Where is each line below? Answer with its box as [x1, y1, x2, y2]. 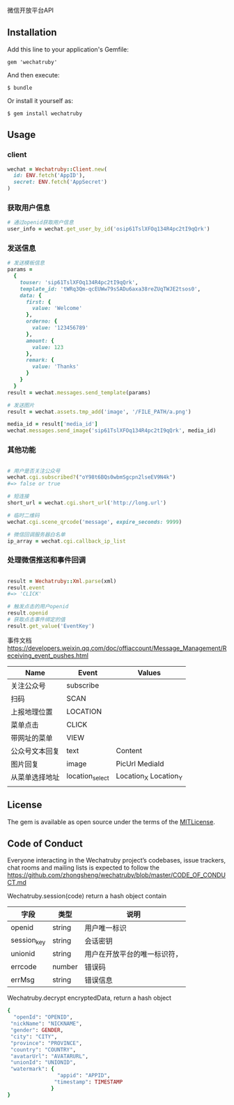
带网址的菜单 [10, 733, 54, 743]
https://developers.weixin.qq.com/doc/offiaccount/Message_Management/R [7, 644, 227, 652]
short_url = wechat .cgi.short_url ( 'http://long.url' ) [7, 500, 167, 507]
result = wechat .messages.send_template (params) [7, 389, 151, 396]
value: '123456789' [32, 325, 89, 332]
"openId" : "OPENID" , [13, 1014, 73, 1021]
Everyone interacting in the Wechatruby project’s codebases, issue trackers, [7, 856, 226, 865]
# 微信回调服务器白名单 [7, 531, 66, 538]
